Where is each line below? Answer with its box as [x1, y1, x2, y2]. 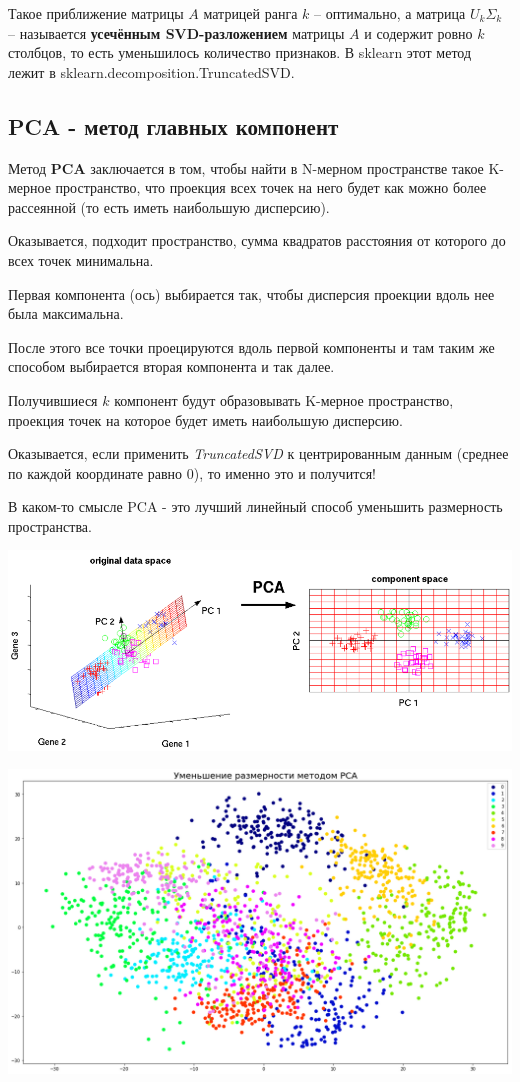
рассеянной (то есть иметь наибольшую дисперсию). [8, 196, 330, 217]
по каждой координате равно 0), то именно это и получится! [8, 462, 376, 483]
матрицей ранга [203, 3, 298, 23]
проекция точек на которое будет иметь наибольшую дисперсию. [8, 409, 403, 430]
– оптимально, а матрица [314, 3, 466, 23]
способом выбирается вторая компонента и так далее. [8, 356, 335, 377]
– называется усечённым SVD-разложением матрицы [8, 22, 345, 43]
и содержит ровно [364, 22, 473, 43]
